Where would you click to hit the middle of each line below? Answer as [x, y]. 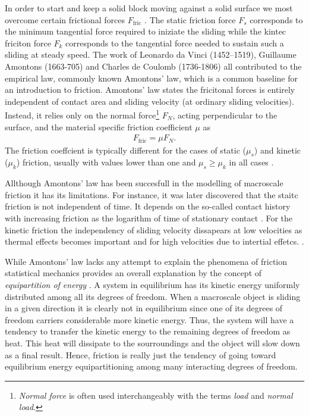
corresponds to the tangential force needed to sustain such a [175, 43]
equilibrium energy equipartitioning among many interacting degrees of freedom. [151, 366]
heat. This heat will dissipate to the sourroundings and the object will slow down [152, 343]
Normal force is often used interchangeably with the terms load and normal [156, 395]
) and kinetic [278, 150]
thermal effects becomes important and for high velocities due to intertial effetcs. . [154, 241]
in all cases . [251, 162]
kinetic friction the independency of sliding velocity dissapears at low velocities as [154, 229]
